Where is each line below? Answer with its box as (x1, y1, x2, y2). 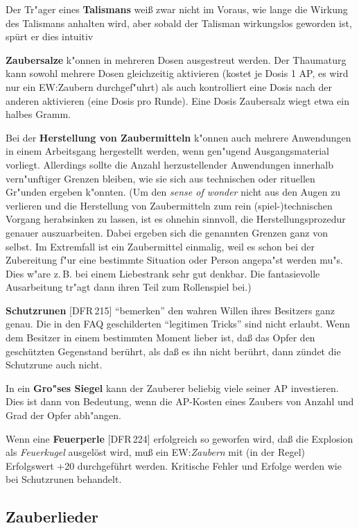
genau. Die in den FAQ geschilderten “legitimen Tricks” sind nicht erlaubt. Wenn (6, 316, 350, 331)
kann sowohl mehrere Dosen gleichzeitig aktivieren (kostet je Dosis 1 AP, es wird (6, 66, 349, 80)
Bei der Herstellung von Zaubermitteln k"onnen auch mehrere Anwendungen (6, 130, 351, 144)
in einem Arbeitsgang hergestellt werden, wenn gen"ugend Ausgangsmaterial (6, 144, 329, 158)
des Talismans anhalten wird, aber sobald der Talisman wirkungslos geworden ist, (6, 15, 352, 30)
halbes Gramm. (6, 107, 71, 121)
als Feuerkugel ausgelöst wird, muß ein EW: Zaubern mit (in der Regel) (6, 445, 306, 459)
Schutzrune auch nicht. (6, 357, 103, 372)
